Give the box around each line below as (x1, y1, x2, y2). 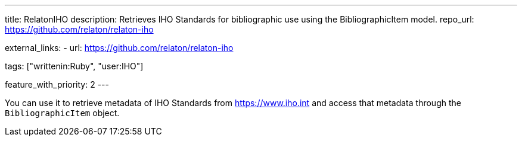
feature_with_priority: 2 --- (5, 79, 109, 89)
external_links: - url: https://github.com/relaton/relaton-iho (5, 43, 234, 53)
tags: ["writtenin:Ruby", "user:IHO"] (5, 61, 144, 71)
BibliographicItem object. (5, 108, 120, 118)
